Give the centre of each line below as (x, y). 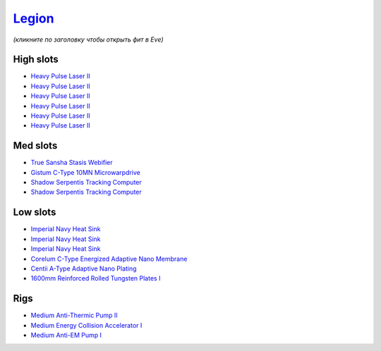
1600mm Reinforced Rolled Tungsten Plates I (96, 278)
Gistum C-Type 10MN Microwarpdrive (86, 172)
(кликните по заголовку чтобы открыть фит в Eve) (88, 39)
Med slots (35, 146)
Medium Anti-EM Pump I (66, 335)
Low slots (35, 213)
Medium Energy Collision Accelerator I (86, 325)
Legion (34, 18)
